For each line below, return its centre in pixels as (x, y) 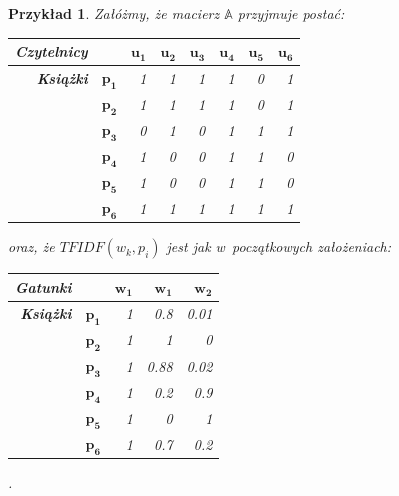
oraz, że (31, 246)
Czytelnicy (51, 51)
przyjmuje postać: (291, 13)
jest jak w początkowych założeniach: (279, 246)
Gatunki (43, 286)
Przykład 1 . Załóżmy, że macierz (114, 13)
